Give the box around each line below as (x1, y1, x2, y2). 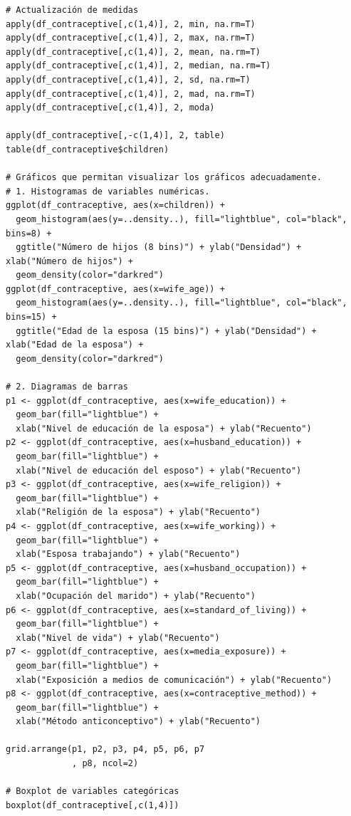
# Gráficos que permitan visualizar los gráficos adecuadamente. (6, 172, 322, 183)
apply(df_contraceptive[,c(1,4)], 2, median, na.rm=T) (6, 61, 271, 71)
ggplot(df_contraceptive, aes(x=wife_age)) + (6, 283, 225, 294)
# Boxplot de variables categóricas (6, 786, 179, 797)
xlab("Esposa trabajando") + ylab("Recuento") (16, 549, 241, 560)
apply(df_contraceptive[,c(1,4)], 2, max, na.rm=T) (6, 33, 256, 43)
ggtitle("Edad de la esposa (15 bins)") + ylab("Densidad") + (16, 325, 317, 336)
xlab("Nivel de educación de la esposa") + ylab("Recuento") (16, 423, 312, 434)
